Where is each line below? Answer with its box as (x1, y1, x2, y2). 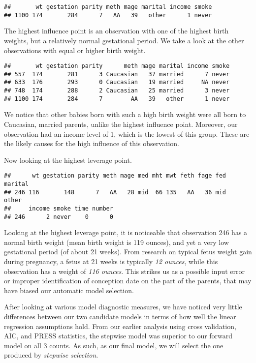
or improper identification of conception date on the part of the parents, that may (4, 275, 252, 286)
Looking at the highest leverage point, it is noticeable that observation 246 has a (4, 227, 248, 238)
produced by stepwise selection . (4, 350, 98, 360)
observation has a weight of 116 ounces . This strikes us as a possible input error (4, 266, 245, 276)
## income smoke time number (4, 205, 113, 212)
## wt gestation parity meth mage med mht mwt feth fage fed (4, 172, 226, 180)
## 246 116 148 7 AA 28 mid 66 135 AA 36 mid (4, 188, 226, 196)
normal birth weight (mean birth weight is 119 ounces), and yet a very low (4, 237, 229, 247)
